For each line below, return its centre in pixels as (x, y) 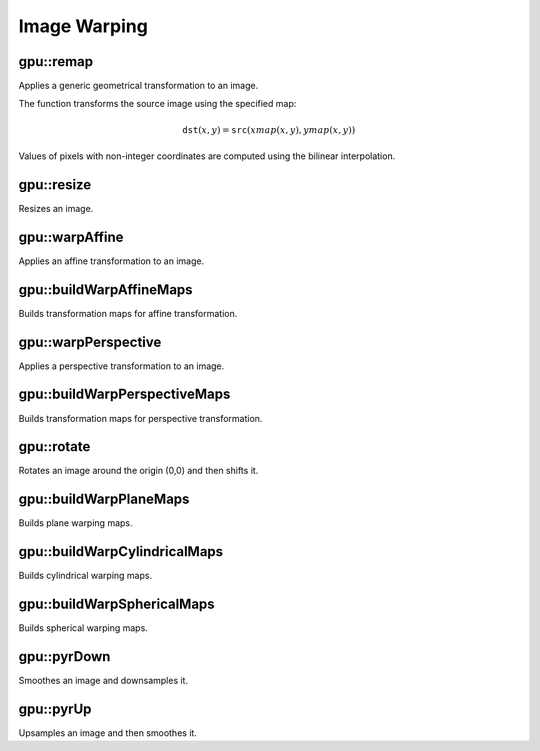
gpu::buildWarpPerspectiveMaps (124, 394)
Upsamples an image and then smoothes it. (107, 733)
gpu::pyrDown (64, 656)
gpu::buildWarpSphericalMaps (116, 604)
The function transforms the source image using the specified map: (157, 104)
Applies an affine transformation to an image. (111, 261)
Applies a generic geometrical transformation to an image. (138, 86)
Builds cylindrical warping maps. (85, 576)
